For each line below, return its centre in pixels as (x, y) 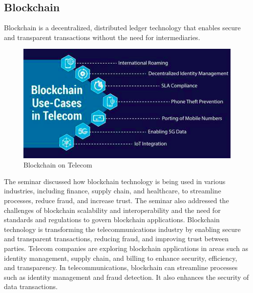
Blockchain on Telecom (58, 165)
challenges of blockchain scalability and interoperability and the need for (112, 210)
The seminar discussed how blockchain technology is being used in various (115, 181)
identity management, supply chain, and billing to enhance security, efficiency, (121, 258)
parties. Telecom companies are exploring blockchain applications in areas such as (126, 248)
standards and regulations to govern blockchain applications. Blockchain (112, 220)
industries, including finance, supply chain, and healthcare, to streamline (113, 191)
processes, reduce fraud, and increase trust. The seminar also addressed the (116, 200)
